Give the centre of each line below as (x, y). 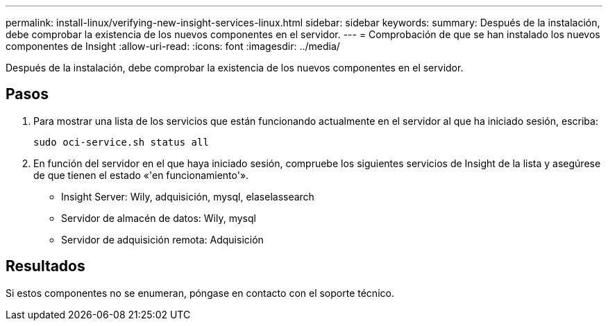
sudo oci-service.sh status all (121, 142)
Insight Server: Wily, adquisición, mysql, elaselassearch (188, 196)
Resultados (45, 266)
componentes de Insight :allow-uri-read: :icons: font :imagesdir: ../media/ (173, 46)
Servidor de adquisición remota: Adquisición (162, 239)
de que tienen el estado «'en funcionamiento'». (141, 175)
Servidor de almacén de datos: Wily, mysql (159, 218)
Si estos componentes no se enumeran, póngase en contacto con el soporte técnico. (200, 293)
